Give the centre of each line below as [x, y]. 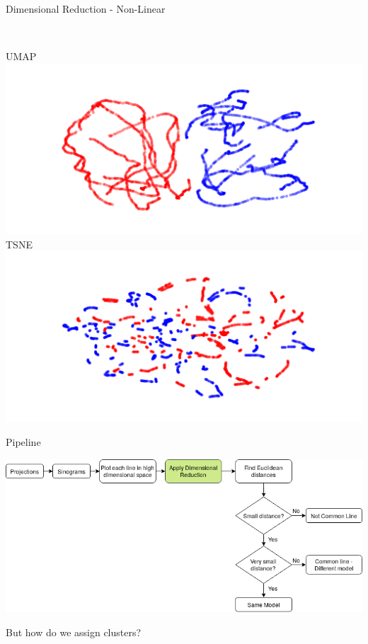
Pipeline [23, 441]
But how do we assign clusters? [74, 632]
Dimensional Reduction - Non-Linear [86, 8]
